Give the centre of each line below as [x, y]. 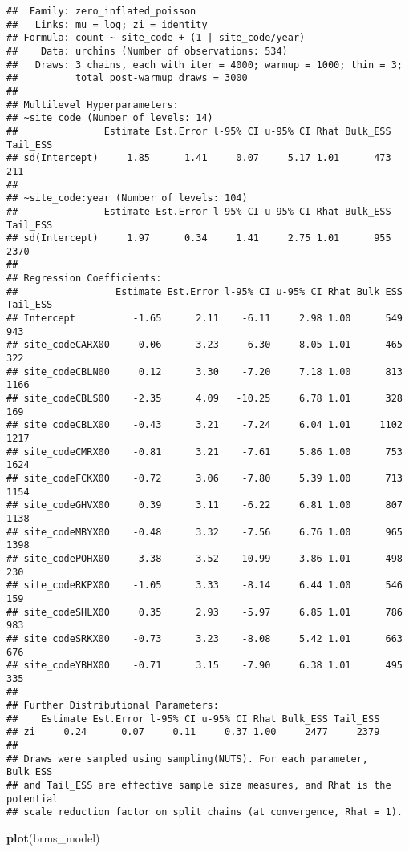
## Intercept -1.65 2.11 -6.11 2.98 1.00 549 [204, 319]
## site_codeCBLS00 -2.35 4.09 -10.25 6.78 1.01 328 [204, 399]
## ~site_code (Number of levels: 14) [110, 118]
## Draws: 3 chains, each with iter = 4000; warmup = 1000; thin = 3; [204, 65]
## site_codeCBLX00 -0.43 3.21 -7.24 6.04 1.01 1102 [204, 425]
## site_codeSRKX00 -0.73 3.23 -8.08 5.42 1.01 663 [204, 638]
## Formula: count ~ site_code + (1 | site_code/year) [156, 38]
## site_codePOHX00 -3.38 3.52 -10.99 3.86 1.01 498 [204, 558]
